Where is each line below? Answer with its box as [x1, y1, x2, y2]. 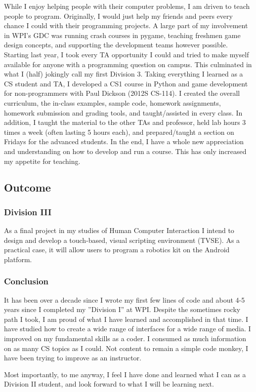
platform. [4, 254, 32, 264]
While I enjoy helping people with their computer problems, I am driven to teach [4, 1, 250, 11]
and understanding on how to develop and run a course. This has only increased [4, 146, 247, 156]
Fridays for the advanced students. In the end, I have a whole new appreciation [4, 136, 244, 147]
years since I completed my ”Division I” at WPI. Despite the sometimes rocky [4, 304, 241, 314]
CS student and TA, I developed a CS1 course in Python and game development [4, 78, 248, 88]
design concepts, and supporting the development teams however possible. [4, 39, 228, 50]
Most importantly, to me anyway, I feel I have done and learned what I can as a [4, 369, 246, 379]
